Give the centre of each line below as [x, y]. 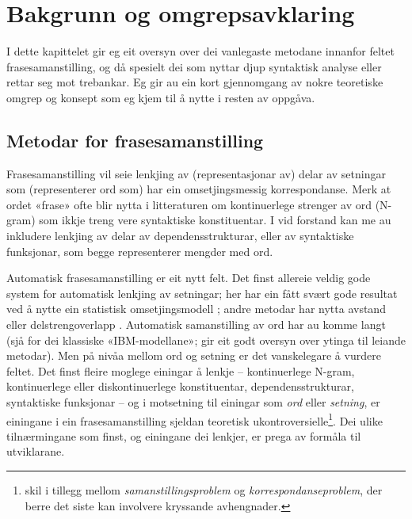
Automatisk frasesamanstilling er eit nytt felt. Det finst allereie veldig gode [189, 278]
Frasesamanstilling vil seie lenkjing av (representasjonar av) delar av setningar [196, 173]
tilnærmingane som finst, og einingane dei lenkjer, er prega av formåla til [184, 435]
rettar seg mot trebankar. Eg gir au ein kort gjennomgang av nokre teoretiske [195, 82]
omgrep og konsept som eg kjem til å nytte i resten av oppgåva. [161, 97]
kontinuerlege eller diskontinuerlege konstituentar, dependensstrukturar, [180, 386]
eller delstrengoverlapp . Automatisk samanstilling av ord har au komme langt [196, 324]
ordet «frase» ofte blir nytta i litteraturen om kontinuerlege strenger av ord [189, 204]
